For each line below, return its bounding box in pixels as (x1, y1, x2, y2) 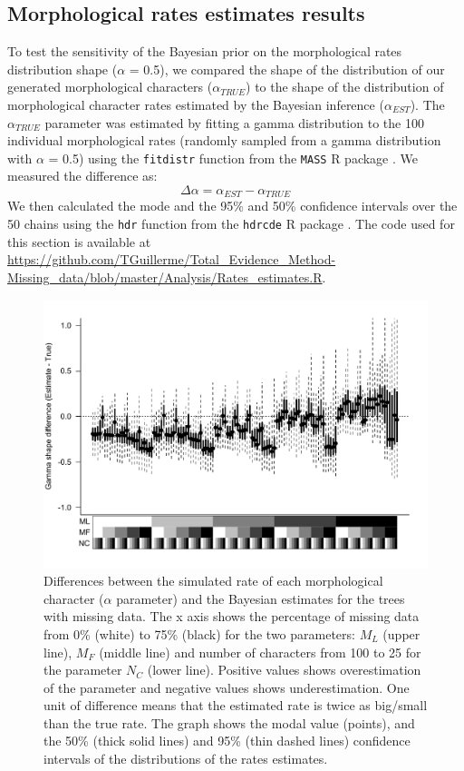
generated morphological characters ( (7, 77, 213, 96)
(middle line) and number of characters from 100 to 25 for (99, 642, 421, 661)
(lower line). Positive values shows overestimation (147, 660, 421, 679)
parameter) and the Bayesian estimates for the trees (116, 588, 405, 608)
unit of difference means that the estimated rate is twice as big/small (43, 696, 428, 715)
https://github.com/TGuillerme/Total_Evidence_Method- (7, 250, 336, 269)
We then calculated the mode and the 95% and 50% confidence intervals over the (7, 196, 458, 215)
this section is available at (7, 232, 151, 251)
